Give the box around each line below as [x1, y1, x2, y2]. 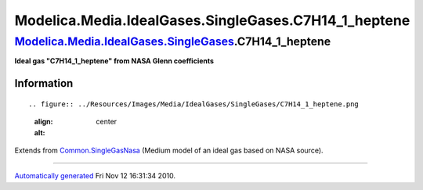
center [96, 117, 117, 127]
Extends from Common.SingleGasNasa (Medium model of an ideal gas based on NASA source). [14, 145, 324, 155]
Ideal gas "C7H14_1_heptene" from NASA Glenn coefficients [14, 56, 215, 66]
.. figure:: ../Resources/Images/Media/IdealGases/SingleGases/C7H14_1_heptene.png [28, 99, 360, 109]
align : [34, 117, 53, 127]
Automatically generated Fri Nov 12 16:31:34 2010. [14, 171, 176, 181]
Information [14, 77, 74, 90]
